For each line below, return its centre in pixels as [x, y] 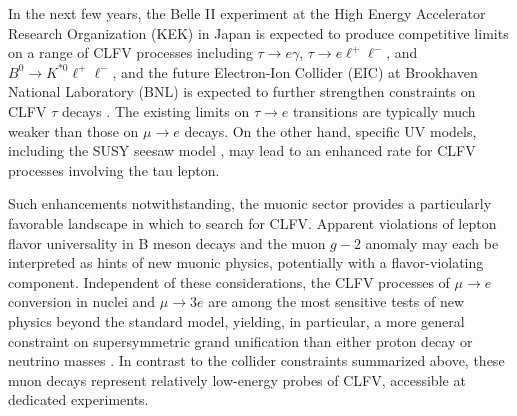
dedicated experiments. [78, 399]
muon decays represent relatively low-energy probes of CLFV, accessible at [237, 379]
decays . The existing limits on [155, 110]
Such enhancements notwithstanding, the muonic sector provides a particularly [250, 203]
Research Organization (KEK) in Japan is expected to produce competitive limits [258, 32]
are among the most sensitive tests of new [336, 301]
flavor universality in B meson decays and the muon [167, 242]
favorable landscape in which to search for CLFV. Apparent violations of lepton [252, 222]
